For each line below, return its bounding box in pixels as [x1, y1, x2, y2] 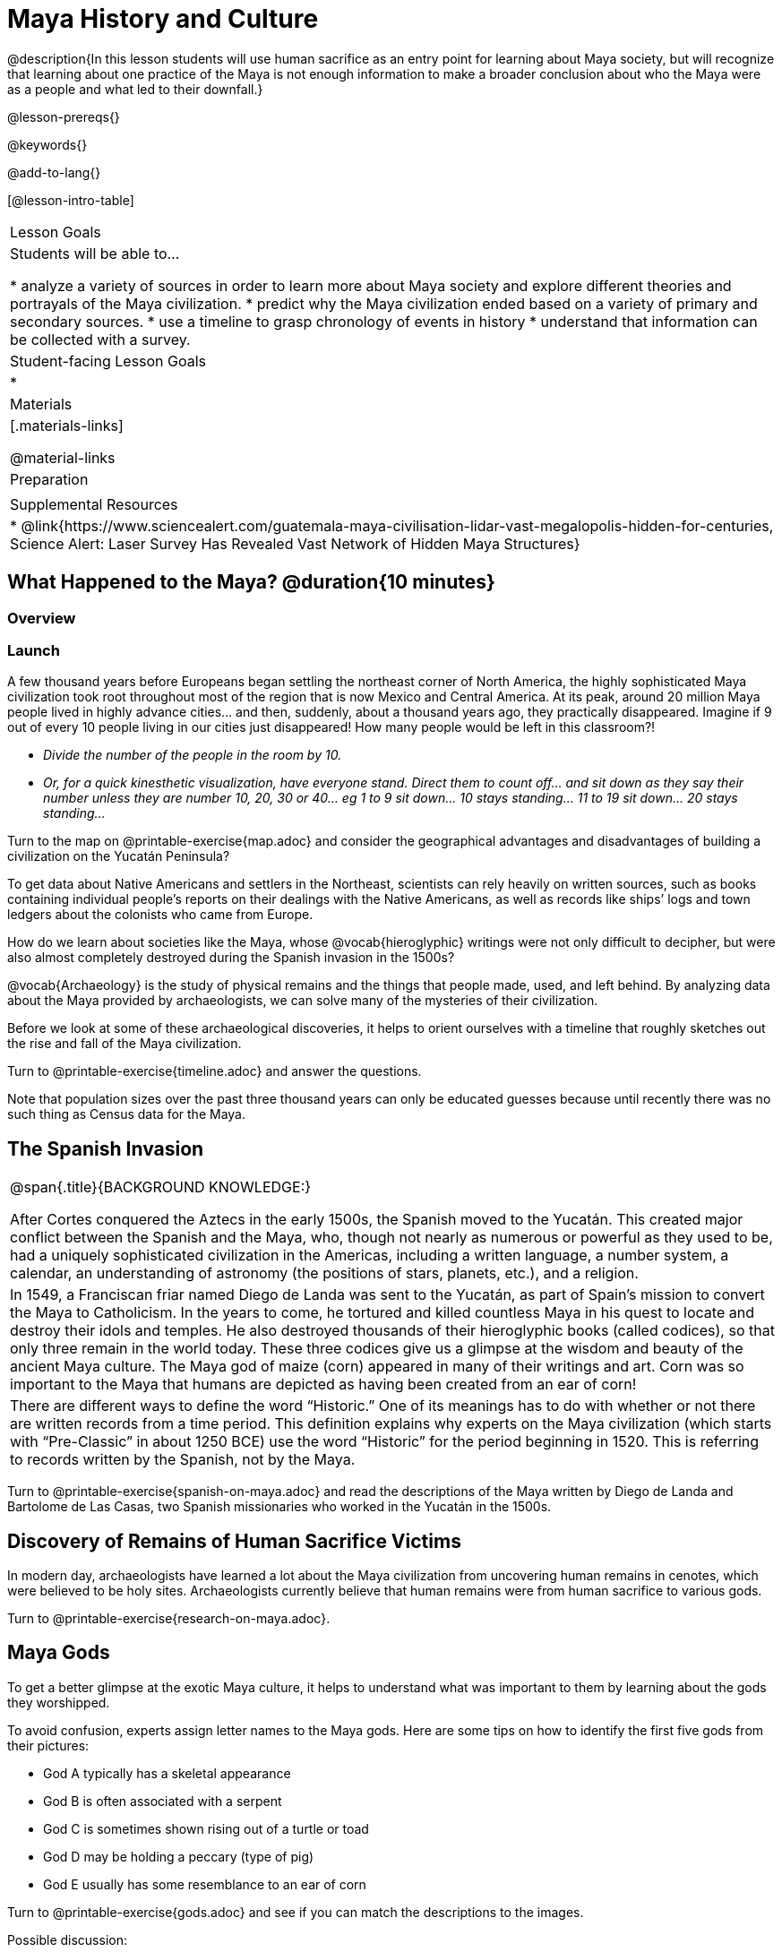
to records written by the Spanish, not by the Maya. [10, 1450, 356, 1469]
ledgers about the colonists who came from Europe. [7, 907, 314, 923]
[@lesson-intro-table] [7, 192, 134, 208]
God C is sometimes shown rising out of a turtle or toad [43, 1820, 369, 1836]
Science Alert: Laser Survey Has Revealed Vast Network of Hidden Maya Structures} [10, 534, 580, 553]
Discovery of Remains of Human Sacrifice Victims [7, 1529, 461, 1552]
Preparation [10, 469, 89, 488]
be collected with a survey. [10, 330, 191, 348]
